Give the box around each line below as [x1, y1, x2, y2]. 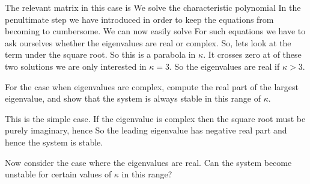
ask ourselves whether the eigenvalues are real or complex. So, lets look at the [5, 36, 291, 49]
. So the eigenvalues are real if [169, 60, 280, 72]
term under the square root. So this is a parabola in [5, 48, 196, 61]
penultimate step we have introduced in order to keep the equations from [5, 13, 274, 25]
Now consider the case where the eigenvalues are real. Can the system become [5, 156, 292, 168]
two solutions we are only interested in [5, 60, 147, 72]
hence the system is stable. [5, 135, 103, 148]
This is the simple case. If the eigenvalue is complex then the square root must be [5, 112, 306, 124]
